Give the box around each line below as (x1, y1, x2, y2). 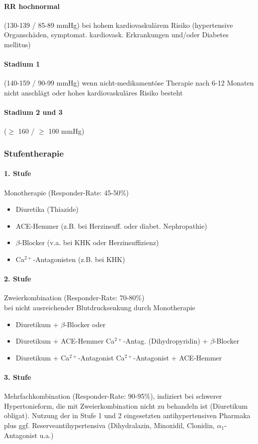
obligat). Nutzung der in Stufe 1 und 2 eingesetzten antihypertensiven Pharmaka (4, 410, 251, 421)
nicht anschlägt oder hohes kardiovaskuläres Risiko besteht (4, 87, 183, 97)
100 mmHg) (48, 126, 85, 136)
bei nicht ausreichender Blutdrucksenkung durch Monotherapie (4, 302, 195, 312)
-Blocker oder (65, 319, 106, 329)
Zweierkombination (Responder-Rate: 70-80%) (4, 292, 145, 303)
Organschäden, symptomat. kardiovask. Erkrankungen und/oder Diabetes (4, 29, 229, 40)
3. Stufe (4, 371, 31, 382)
